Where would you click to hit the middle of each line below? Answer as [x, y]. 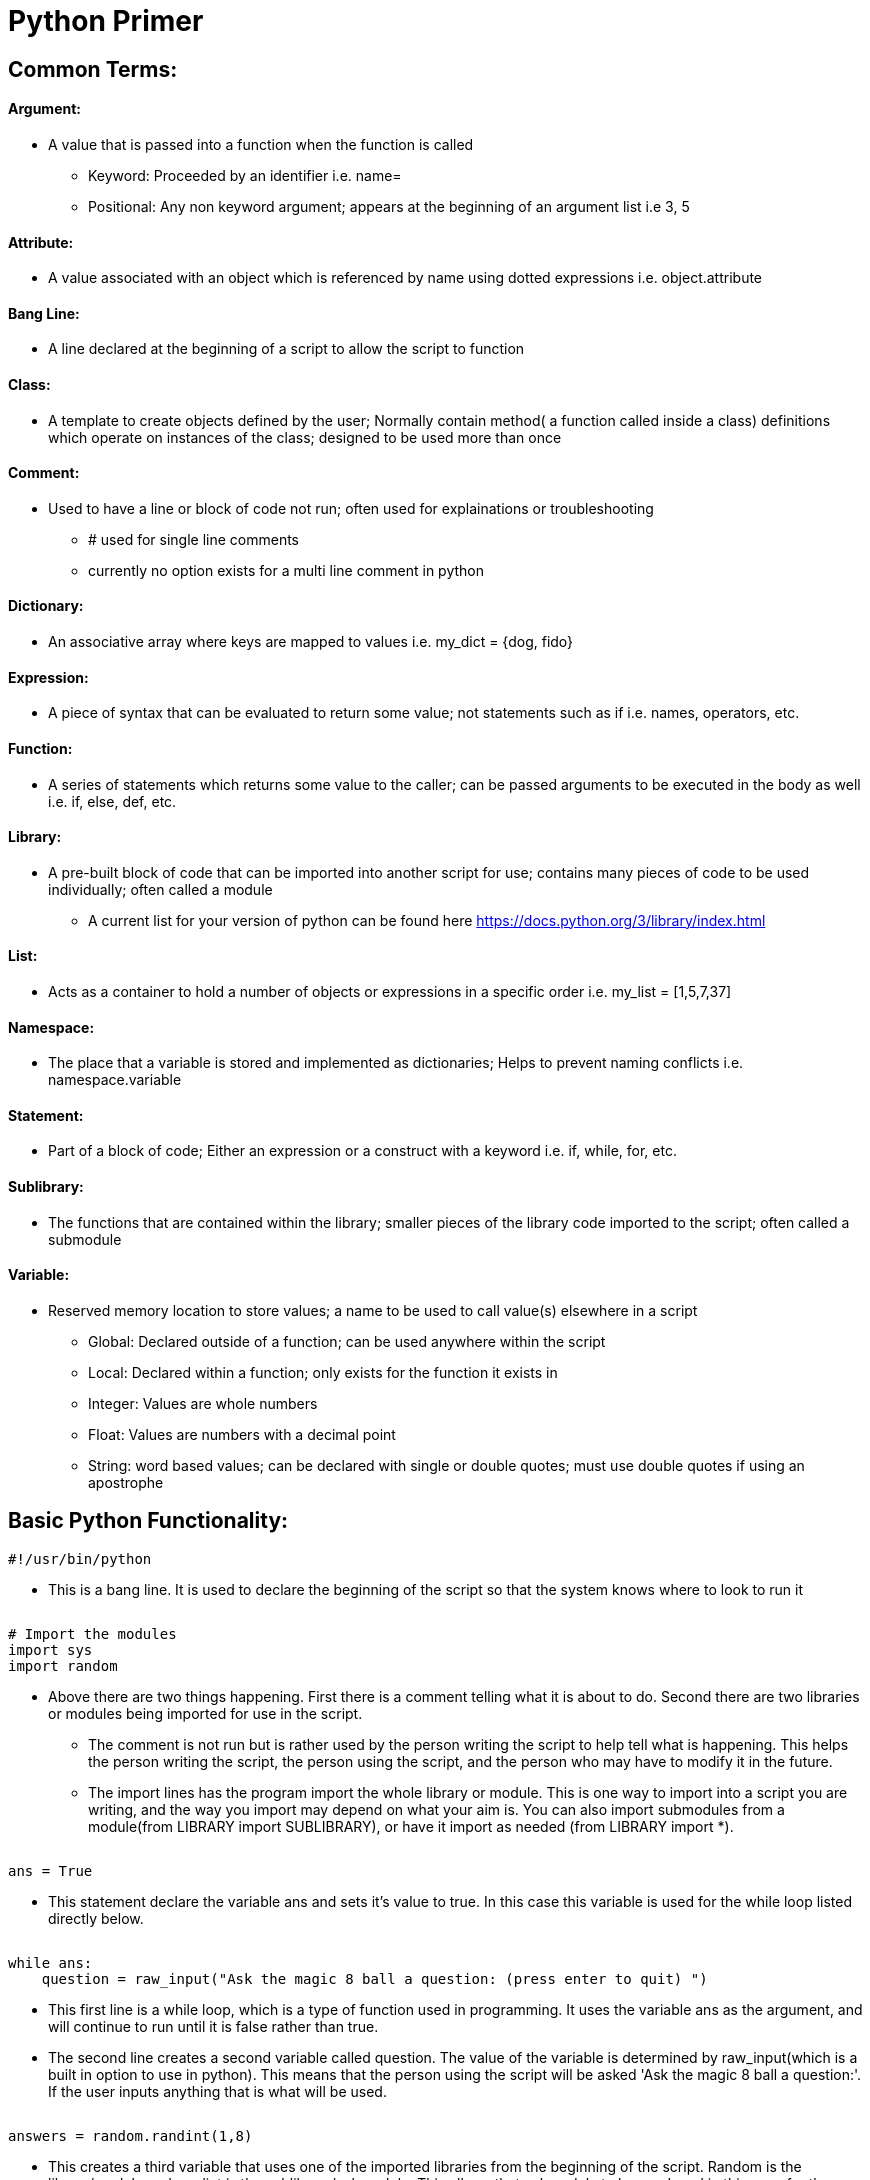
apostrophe [126, 1482]
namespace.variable [115, 1080]
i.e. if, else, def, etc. [112, 801]
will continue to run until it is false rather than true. [213, 2026]
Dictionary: [46, 606]
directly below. [96, 1918]
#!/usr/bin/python [80, 1558]
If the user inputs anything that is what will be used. [217, 2091]
